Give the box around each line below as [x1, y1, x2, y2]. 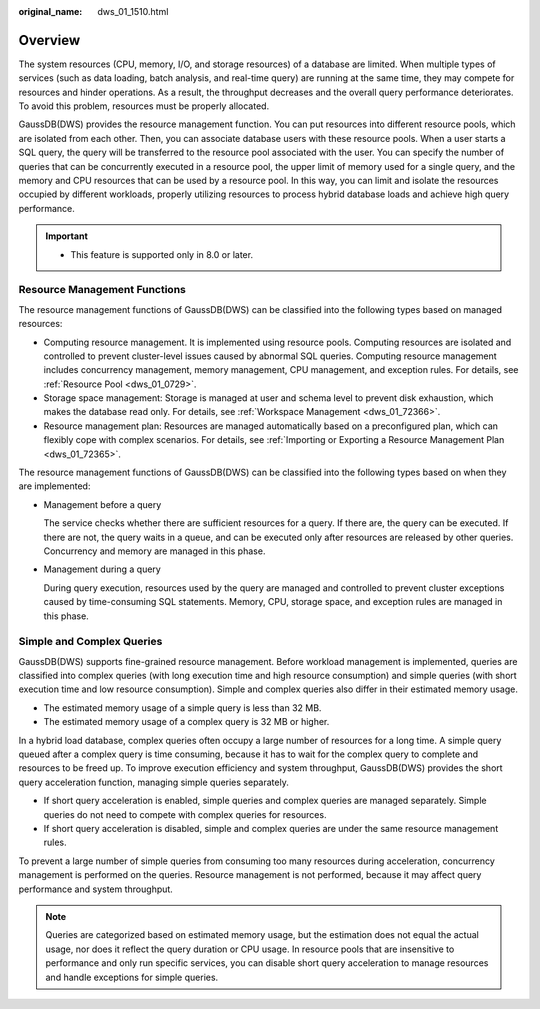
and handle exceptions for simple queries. [45, 971, 219, 983]
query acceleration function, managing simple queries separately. [18, 776, 289, 788]
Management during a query [43, 563, 162, 575]
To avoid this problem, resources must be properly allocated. [18, 100, 270, 112]
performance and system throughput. [18, 883, 174, 895]
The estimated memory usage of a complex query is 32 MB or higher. [43, 716, 330, 728]
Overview [18, 31, 81, 49]
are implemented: [18, 480, 91, 492]
